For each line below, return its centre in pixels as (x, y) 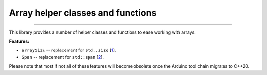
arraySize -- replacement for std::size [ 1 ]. (69, 50)
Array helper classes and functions (83, 13)
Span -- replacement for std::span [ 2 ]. (63, 57)
